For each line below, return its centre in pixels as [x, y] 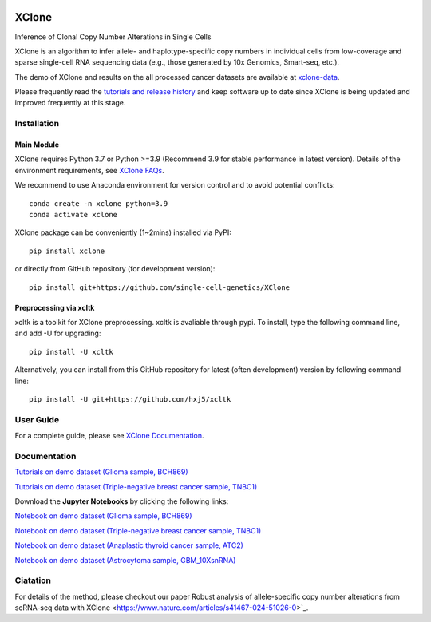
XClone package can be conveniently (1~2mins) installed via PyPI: [123, 232]
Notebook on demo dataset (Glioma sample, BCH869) [103, 516]
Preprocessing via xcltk [55, 307]
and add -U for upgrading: [58, 333]
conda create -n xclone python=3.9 [99, 203]
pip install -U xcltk [71, 352]
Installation [37, 124]
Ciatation [33, 580]
